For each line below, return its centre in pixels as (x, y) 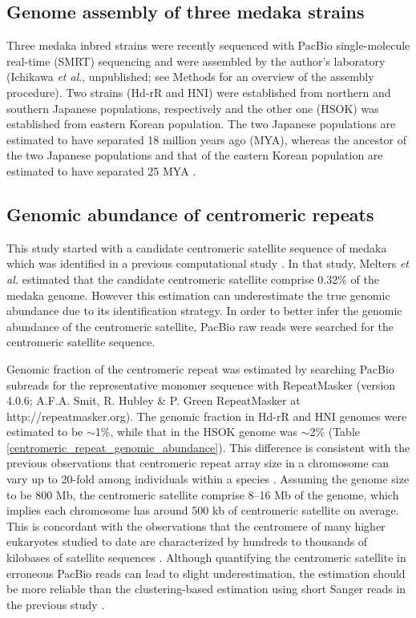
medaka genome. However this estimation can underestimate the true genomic (198, 295)
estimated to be (45, 432)
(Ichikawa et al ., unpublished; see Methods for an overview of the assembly (190, 77)
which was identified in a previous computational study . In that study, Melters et (208, 263)
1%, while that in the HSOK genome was (196, 432)
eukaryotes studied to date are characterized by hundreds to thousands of (187, 541)
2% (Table (335, 432)
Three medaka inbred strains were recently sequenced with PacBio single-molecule (208, 45)
